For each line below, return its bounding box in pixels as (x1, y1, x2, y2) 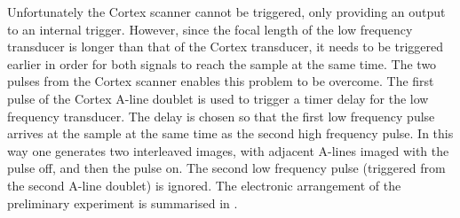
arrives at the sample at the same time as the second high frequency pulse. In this (7, 124, 454, 143)
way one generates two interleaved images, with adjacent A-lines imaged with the (7, 141, 449, 160)
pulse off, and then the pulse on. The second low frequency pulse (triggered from (7, 159, 446, 177)
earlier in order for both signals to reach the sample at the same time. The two (7, 54, 437, 73)
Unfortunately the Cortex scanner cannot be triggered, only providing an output (7, 3, 446, 20)
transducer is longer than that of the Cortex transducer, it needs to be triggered (7, 37, 444, 56)
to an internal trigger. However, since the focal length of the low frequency (7, 19, 413, 38)
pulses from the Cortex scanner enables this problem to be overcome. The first (7, 72, 434, 90)
